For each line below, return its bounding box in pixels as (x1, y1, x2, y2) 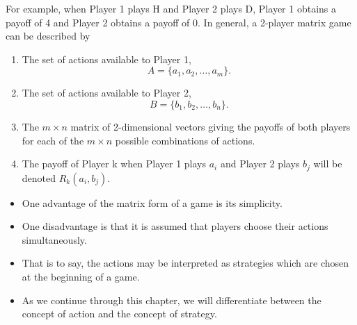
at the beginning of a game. (22, 269, 140, 283)
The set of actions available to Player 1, (22, 51, 191, 66)
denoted (22, 170, 56, 185)
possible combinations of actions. (115, 133, 255, 147)
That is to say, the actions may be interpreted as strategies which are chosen (22, 256, 349, 270)
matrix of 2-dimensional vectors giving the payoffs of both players (70, 119, 351, 133)
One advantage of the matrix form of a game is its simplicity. (22, 195, 283, 210)
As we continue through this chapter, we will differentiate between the (22, 292, 322, 307)
